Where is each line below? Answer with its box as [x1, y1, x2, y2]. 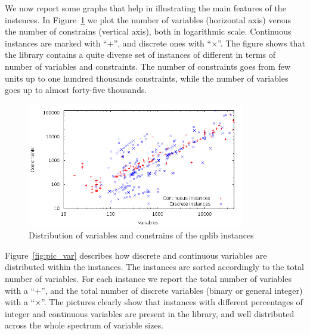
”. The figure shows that [218, 36, 305, 49]
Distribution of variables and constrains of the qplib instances [29, 229, 254, 241]
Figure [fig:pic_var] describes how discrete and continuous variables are [5, 249, 267, 261]
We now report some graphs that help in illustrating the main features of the [5, 2, 286, 14]
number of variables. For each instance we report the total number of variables [5, 272, 292, 285]
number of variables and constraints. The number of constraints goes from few [5, 60, 291, 72]
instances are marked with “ [5, 36, 107, 49]
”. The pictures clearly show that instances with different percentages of [41, 296, 303, 308]
